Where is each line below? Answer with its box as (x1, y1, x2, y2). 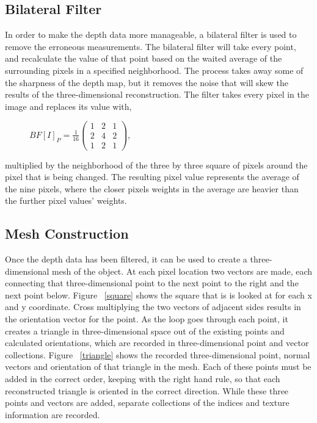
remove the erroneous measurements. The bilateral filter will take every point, (5, 40, 296, 52)
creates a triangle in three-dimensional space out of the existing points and (5, 324, 285, 337)
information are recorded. (5, 408, 100, 421)
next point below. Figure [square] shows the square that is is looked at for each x (5, 288, 312, 301)
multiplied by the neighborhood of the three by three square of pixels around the (5, 158, 308, 171)
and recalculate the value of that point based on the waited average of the (5, 52, 282, 65)
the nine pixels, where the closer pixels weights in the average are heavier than (5, 182, 299, 195)
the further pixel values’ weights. (5, 194, 127, 207)
